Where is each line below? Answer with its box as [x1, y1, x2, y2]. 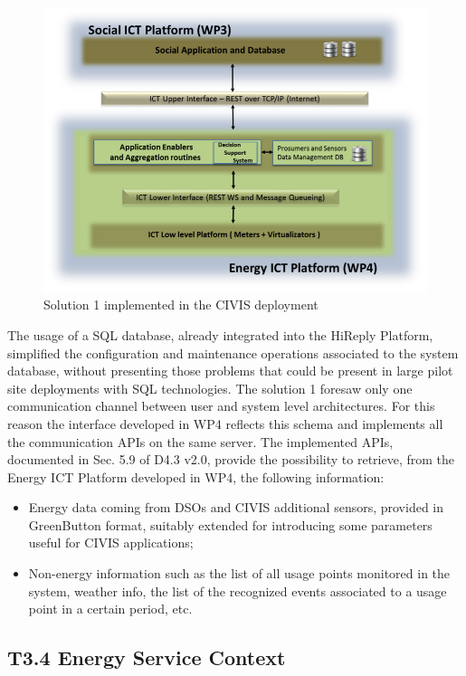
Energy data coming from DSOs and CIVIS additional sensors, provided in [28, 498, 444, 517]
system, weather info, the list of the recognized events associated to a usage [28, 581, 447, 600]
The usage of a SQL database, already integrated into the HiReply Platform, [7, 325, 433, 344]
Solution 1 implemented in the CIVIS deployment [43, 295, 319, 314]
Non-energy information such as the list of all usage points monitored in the [28, 564, 451, 583]
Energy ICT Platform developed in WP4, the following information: [7, 467, 385, 486]
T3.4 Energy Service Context [7, 643, 286, 671]
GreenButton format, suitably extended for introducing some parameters [28, 515, 433, 534]
